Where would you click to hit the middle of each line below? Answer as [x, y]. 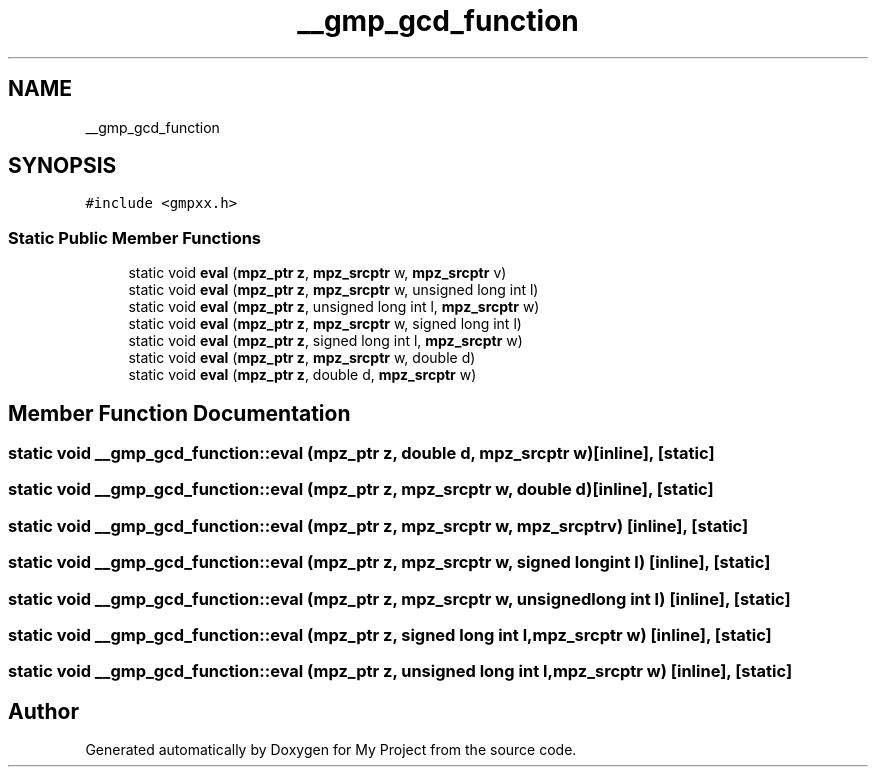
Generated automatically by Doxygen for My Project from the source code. [331, 750]
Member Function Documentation [179, 413]
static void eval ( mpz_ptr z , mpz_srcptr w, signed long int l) [325, 324]
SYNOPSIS [62, 166]
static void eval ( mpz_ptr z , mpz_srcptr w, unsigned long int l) [333, 290]
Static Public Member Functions [135, 237]
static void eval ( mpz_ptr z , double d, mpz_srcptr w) [302, 375]
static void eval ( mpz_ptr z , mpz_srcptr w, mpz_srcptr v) [317, 273]
